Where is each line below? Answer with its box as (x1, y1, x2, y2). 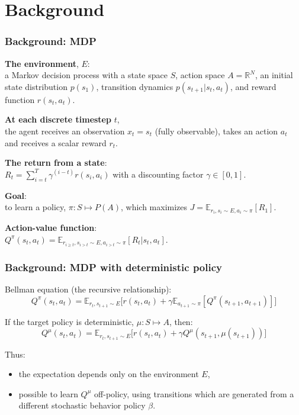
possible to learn (18, 387, 78, 400)
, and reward (230, 80, 277, 92)
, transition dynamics (96, 80, 173, 92)
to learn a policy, (5, 201, 66, 213)
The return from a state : (5, 156, 107, 169)
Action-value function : (5, 221, 97, 234)
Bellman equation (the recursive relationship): (5, 283, 172, 295)
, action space (175, 69, 225, 81)
